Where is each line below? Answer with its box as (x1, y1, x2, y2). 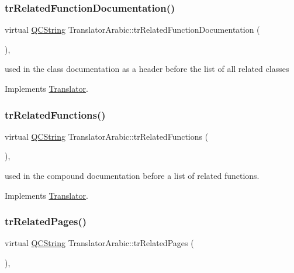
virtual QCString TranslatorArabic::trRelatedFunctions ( (5, 130, 209, 142)
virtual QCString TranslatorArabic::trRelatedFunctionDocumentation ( (5, 23, 260, 36)
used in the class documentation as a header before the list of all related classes (5, 63, 289, 75)
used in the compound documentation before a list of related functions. (5, 170, 260, 181)
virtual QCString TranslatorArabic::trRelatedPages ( (5, 237, 194, 249)
